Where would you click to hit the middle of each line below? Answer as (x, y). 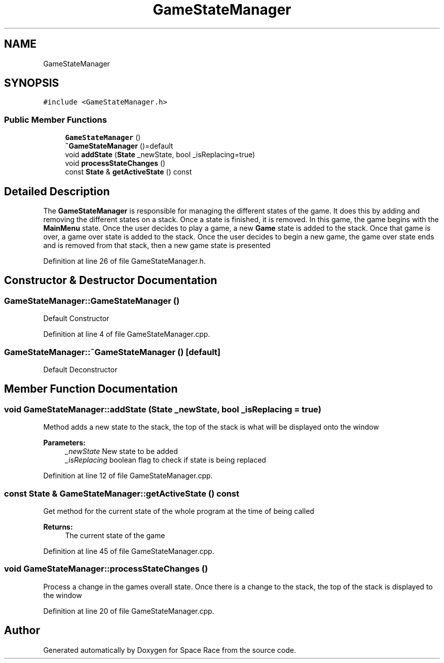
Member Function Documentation (91, 389)
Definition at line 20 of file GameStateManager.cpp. (129, 611)
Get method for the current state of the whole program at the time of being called (179, 511)
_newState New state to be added (121, 451)
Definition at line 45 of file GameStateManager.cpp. (129, 551)
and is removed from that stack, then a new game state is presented (157, 246)
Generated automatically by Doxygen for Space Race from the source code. (170, 650)
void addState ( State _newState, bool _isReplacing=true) (160, 155)
